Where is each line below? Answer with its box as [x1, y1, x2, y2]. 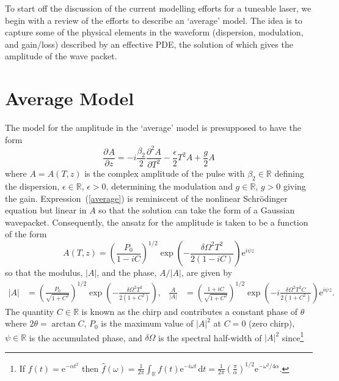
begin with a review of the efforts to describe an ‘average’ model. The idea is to [5, 13, 302, 26]
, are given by [181, 266, 233, 279]
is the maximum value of [101, 317, 194, 330]
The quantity [5, 305, 54, 317]
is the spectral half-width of [158, 331, 262, 344]
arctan [51, 320, 76, 329]
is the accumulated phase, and [29, 331, 142, 344]
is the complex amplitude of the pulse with [84, 167, 245, 180]
